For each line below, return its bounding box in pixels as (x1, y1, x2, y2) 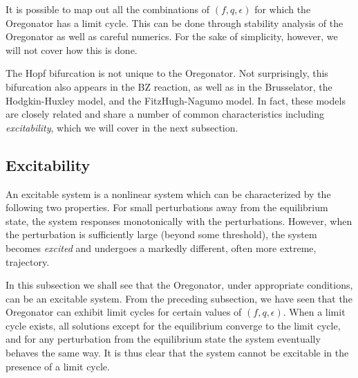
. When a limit (283, 305, 346, 319)
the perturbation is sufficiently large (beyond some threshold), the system (6, 227, 317, 242)
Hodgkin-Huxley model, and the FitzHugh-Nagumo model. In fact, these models (6, 93, 346, 107)
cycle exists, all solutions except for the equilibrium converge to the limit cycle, (6, 318, 341, 332)
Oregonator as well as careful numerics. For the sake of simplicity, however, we (6, 29, 338, 44)
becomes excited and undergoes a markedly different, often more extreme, (6, 240, 317, 255)
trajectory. (6, 254, 50, 269)
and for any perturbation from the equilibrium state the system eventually (6, 332, 321, 346)
